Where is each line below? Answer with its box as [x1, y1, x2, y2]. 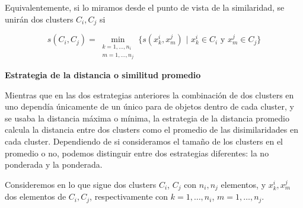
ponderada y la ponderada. [5, 158, 103, 171]
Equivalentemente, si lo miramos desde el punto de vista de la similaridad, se [5, 1, 285, 13]
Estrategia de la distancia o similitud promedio [5, 68, 201, 81]
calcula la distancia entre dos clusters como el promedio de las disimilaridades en [5, 123, 298, 136]
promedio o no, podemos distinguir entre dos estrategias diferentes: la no [5, 146, 269, 159]
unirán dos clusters [5, 12, 74, 25]
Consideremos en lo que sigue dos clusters [5, 178, 157, 190]
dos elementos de [5, 190, 66, 203]
